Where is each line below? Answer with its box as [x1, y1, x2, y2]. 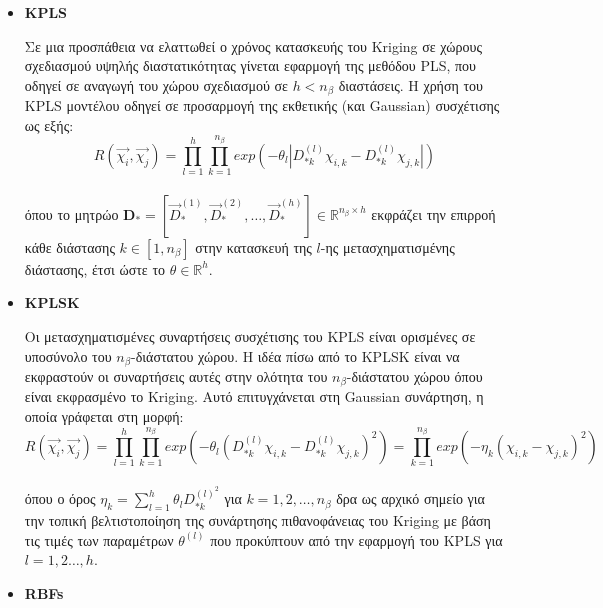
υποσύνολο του [24, 345, 112, 366]
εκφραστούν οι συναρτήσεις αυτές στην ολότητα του [24, 366, 328, 387]
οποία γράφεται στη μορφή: [24, 406, 184, 427]
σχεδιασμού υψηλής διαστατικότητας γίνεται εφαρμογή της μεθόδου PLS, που [24, 55, 477, 76]
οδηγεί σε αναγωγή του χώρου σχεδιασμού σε [24, 74, 288, 95]
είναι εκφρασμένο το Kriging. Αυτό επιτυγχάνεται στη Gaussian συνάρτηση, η [24, 386, 484, 407]
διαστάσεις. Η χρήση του [338, 74, 484, 95]
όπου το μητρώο [24, 203, 119, 224]
